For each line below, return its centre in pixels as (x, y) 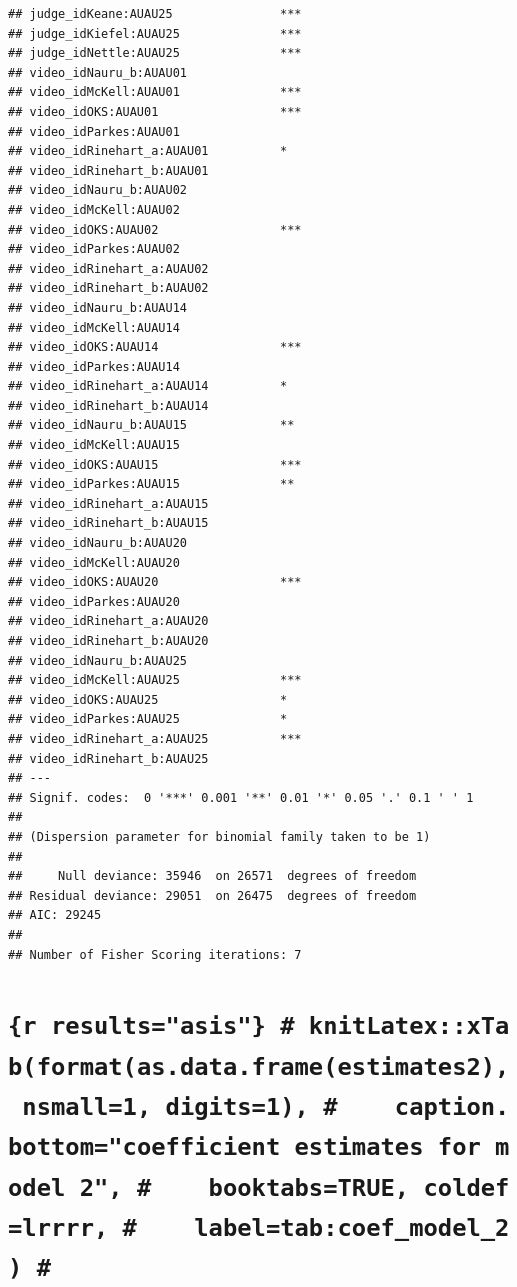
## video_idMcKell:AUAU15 (94, 445)
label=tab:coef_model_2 (352, 1227)
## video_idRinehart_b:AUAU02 (108, 288)
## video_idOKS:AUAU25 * (148, 699)
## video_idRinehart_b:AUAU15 (108, 523)
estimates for (387, 1147)
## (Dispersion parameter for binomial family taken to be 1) (219, 836)
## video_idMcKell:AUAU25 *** (155, 680)
